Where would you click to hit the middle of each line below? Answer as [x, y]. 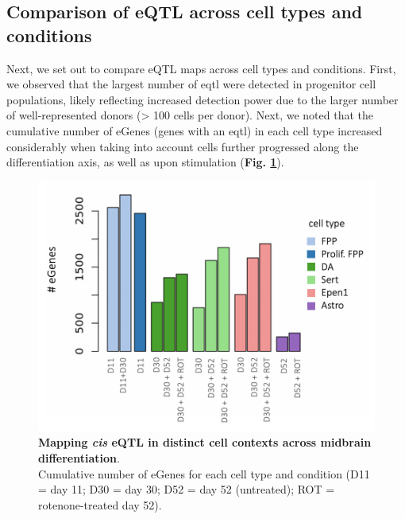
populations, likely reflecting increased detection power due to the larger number [202, 99]
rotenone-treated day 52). [100, 504]
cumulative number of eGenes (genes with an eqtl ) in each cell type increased [195, 130]
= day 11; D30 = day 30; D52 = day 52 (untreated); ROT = [187, 489]
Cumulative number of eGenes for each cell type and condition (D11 [204, 473]
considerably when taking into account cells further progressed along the [183, 146]
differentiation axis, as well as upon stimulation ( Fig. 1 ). [145, 162]
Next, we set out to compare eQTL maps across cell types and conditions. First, [201, 68]
